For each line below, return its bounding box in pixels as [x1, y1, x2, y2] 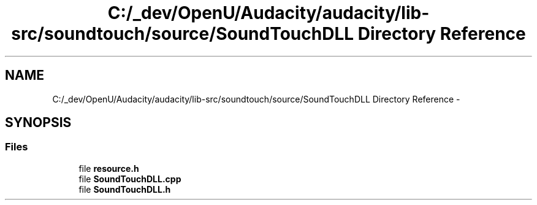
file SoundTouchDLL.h [78, 184, 171, 195]
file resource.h [78, 163, 139, 174]
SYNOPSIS [5, 115, 72, 131]
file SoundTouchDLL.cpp [78, 173, 181, 184]
